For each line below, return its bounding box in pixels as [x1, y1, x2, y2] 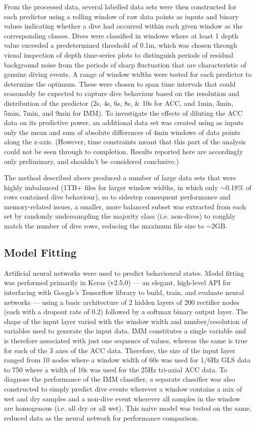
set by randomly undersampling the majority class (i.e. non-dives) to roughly [4, 211, 236, 221]
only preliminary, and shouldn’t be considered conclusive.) [4, 156, 179, 166]
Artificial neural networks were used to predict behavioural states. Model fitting [4, 267, 245, 278]
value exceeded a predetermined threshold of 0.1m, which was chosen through [4, 40, 237, 50]
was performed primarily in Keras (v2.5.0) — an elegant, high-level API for [4, 277, 231, 288]
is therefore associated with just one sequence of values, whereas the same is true [4, 335, 248, 346]
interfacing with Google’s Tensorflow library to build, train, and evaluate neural [4, 287, 244, 297]
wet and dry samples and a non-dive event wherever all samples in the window [4, 393, 241, 403]
